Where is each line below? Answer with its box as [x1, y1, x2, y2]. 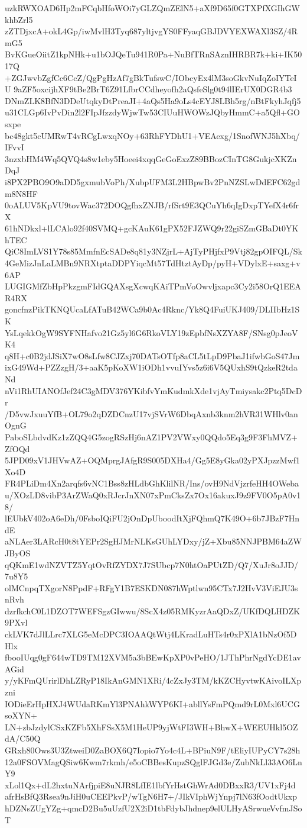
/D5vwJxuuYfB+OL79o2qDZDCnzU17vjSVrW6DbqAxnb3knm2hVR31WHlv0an [5, 407, 298, 420]
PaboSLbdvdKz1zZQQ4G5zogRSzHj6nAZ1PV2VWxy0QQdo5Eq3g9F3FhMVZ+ [5, 430, 298, 443]
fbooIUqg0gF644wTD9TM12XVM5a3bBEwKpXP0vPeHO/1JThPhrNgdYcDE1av [5, 651, 301, 663]
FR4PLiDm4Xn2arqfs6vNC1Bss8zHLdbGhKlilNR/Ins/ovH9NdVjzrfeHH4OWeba [5, 477, 299, 489]
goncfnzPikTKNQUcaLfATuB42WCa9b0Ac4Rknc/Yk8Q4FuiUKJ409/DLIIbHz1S [5, 303, 300, 315]
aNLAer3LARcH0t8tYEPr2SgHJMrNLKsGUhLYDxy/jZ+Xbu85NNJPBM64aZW [5, 535, 302, 547]
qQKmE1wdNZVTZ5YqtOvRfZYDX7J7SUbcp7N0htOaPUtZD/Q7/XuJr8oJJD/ [5, 558, 299, 571]
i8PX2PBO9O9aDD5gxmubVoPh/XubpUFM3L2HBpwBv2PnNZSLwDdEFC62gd [5, 175, 301, 188]
